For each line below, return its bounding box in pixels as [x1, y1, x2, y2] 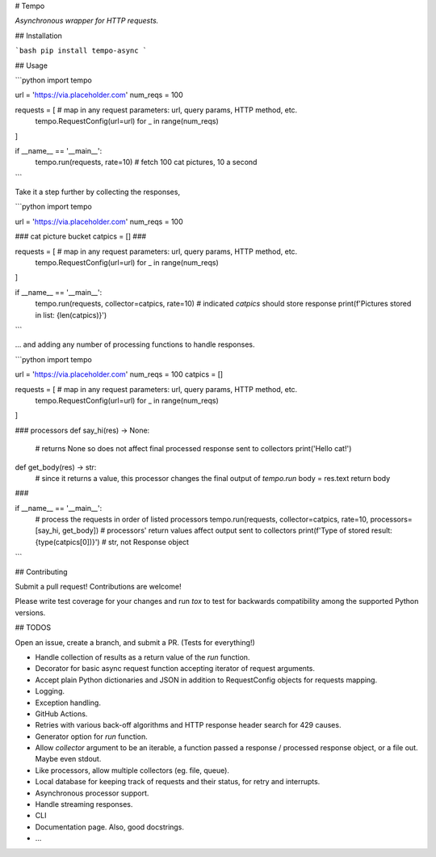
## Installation [15, 31, 62, 40]
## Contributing [15, 567, 68, 576]
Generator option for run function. [35, 732, 149, 741]
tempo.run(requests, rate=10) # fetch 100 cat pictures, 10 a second [35, 158, 258, 167]
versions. [15, 607, 46, 618]
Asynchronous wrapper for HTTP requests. [15, 16, 159, 26]
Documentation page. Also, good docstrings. [35, 821, 185, 832]
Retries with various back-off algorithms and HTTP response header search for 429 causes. [35, 720, 342, 730]
